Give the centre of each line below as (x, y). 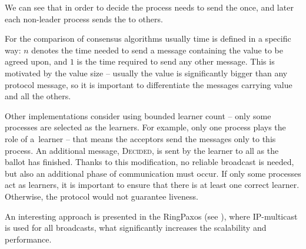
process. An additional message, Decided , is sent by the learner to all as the (142, 150)
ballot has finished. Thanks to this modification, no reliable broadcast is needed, (149, 162)
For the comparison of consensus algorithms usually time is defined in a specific (148, 38)
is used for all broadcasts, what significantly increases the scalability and (136, 228)
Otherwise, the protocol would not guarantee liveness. (102, 196)
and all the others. (38, 96)
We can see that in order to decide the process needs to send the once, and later (149, 7)
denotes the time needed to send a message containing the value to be (157, 50)
